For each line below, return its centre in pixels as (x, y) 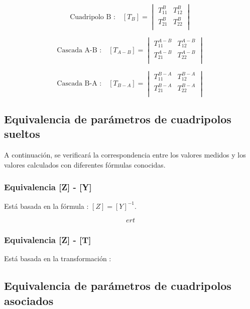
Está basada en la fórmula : (46, 206)
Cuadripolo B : (93, 17)
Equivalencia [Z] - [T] (48, 240)
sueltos (22, 134)
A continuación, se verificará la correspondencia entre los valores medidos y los (125, 155)
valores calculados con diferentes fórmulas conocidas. (85, 164)
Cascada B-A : (79, 83)
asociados (29, 300)
